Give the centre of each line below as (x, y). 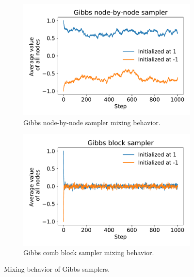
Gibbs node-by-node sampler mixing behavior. (92, 122)
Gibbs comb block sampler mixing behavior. (89, 252)
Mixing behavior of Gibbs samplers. (57, 269)
